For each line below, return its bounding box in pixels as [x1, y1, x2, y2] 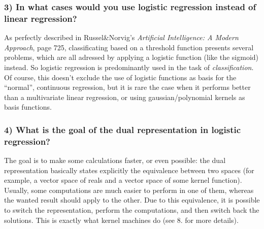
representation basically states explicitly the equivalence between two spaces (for [4, 165, 254, 175]
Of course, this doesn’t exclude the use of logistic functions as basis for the [4, 72, 237, 82]
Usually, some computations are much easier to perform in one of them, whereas [4, 184, 254, 195]
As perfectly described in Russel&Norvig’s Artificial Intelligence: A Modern [4, 32, 239, 43]
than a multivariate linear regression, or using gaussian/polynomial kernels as [4, 91, 245, 102]
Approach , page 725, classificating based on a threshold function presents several [4, 42, 254, 52]
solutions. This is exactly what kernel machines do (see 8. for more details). [4, 214, 239, 225]
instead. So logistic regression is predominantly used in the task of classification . [4, 61, 254, 72]
